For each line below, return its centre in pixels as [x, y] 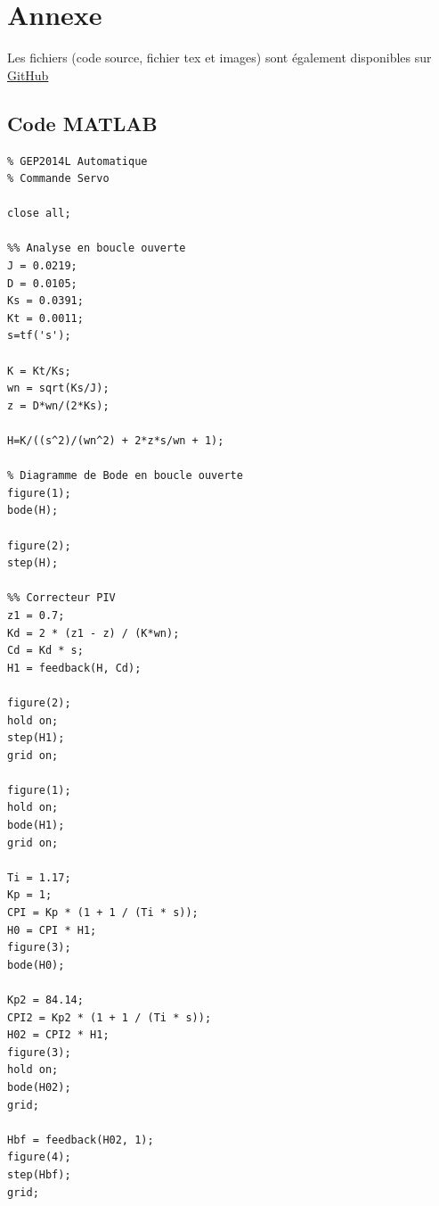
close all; [39, 214]
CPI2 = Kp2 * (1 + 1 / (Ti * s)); [110, 1017]
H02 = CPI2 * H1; [58, 1035]
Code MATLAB [82, 123]
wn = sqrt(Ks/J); [58, 388]
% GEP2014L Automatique [77, 161]
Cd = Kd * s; [45, 651]
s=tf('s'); [39, 336]
